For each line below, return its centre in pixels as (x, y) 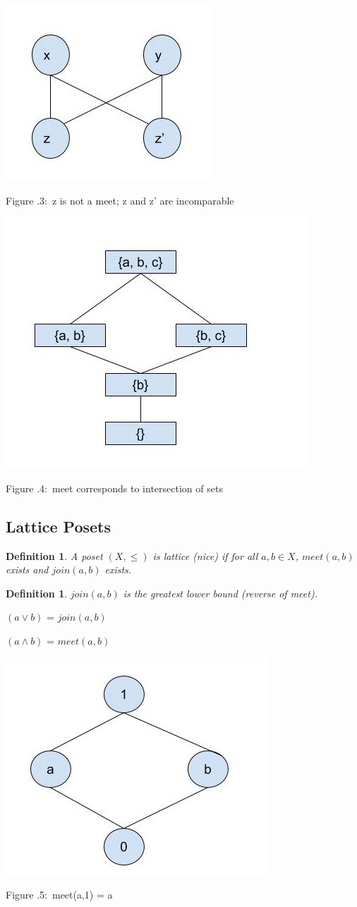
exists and (27, 570)
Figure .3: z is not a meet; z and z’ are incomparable (120, 200)
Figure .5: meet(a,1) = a (59, 895)
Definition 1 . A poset (54, 555)
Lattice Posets (59, 526)
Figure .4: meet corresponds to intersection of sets (114, 488)
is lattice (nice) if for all (205, 555)
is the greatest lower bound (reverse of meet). (220, 593)
